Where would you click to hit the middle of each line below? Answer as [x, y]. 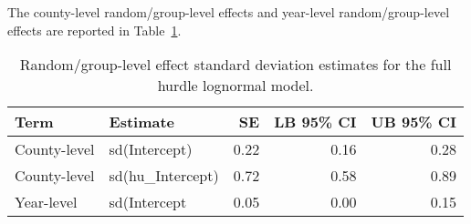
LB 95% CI [315, 122]
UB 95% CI [414, 122]
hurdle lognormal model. [235, 86]
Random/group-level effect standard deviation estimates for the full [235, 65]
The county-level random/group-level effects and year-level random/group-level [229, 12]
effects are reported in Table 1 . [94, 30]
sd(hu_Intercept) [164, 176]
